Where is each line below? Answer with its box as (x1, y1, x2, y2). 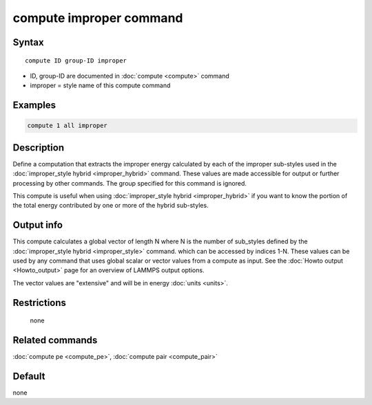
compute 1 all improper (27, 122, 108, 130)
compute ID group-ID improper (25, 56, 127, 65)
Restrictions (12, 296, 67, 309)
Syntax (12, 36, 44, 48)
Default (12, 371, 45, 382)
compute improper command (12, 10, 183, 25)
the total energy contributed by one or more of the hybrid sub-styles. (12, 201, 209, 210)
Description (12, 142, 65, 153)
